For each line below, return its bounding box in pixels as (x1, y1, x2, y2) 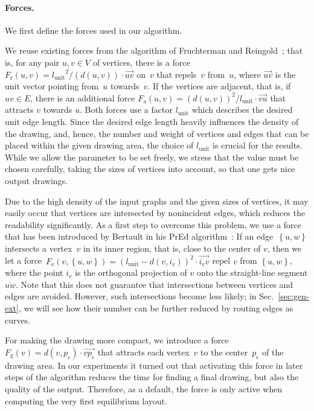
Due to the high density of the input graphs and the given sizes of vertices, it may (5, 194, 309, 207)
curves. (5, 313, 31, 326)
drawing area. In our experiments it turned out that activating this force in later (5, 358, 303, 371)
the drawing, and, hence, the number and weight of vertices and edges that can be (5, 127, 309, 139)
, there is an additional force (30, 91, 135, 104)
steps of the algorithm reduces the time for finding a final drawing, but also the (5, 371, 299, 383)
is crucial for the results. (213, 139, 303, 151)
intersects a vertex (5, 241, 72, 254)
